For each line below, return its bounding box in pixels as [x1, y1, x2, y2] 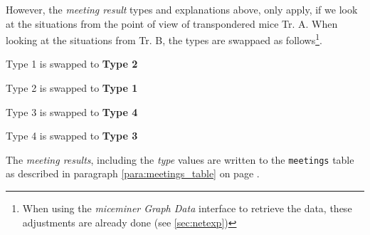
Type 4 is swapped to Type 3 [6, 128, 138, 143]
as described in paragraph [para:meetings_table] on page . [6, 166, 260, 181]
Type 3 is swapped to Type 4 [6, 104, 138, 119]
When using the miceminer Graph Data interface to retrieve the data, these [22, 201, 352, 216]
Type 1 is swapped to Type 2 [6, 56, 138, 71]
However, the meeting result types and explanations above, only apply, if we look [6, 2, 358, 16]
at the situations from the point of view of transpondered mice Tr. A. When [6, 16, 338, 31]
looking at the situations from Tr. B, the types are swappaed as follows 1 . [6, 31, 322, 47]
